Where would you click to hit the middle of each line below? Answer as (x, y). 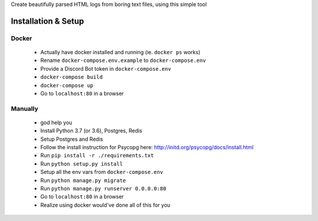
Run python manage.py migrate (83, 180)
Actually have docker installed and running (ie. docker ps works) (120, 52)
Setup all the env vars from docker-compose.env (102, 172)
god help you (57, 122)
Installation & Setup (47, 21)
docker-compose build (72, 77)
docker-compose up (67, 85)
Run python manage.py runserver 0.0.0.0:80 (103, 188)
